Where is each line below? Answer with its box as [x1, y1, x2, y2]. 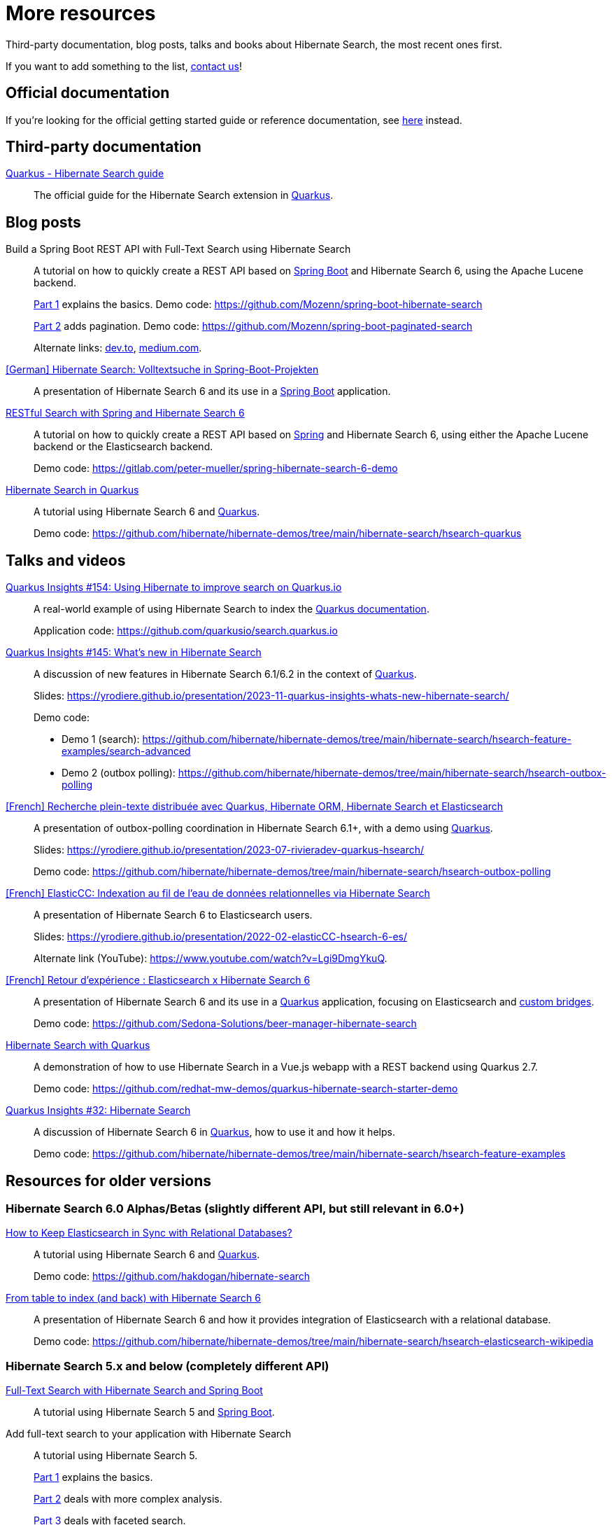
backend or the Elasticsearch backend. [34, 440, 213, 453]
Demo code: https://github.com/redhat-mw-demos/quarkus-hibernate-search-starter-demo [34, 1082, 458, 1095]
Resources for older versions [6, 1171, 211, 1190]
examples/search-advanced [62, 745, 191, 758]
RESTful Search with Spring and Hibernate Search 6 [6, 407, 245, 419]
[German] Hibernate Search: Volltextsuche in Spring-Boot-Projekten [6, 363, 319, 376]
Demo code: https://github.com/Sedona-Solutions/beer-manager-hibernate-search [34, 1017, 417, 1030]
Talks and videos [6, 551, 126, 569]
